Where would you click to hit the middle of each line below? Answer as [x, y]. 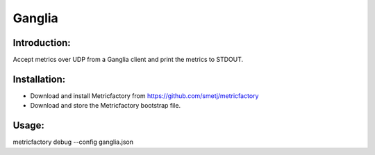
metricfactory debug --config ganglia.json [73, 142]
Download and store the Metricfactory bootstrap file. [105, 106]
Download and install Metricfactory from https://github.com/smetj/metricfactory [144, 96]
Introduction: [42, 43]
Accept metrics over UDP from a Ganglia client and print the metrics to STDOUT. [128, 60]
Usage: [29, 125]
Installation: [39, 79]
